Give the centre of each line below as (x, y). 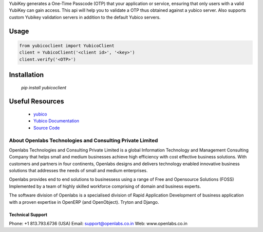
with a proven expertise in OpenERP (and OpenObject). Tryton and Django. (84, 202)
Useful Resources (37, 102)
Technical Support (28, 214)
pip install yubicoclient (44, 87)
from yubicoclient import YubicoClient (67, 46)
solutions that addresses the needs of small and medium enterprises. (78, 171)
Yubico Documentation (56, 121)
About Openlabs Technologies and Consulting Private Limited (84, 140)
